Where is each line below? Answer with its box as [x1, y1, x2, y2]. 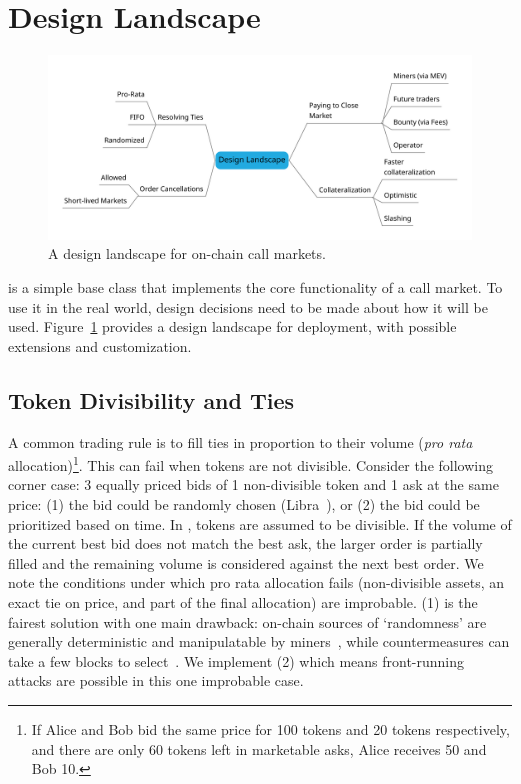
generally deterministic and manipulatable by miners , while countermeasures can [8, 631, 510, 652]
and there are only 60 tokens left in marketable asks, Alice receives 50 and [31, 738, 487, 759]
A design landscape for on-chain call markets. [48, 243, 326, 264]
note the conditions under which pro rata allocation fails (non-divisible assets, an [8, 572, 505, 593]
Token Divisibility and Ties [8, 384, 295, 415]
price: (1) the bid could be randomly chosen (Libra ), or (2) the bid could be [8, 494, 480, 514]
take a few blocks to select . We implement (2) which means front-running [8, 650, 465, 671]
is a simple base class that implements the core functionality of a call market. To [8, 276, 503, 297]
